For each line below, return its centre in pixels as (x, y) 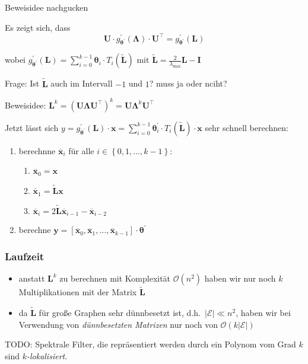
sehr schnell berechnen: (247, 127)
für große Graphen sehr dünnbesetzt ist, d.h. (120, 313)
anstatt (32, 278)
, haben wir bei (263, 313)
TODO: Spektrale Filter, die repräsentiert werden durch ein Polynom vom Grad (150, 344)
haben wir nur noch (240, 278)
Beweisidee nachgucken (47, 7)
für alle (81, 150)
